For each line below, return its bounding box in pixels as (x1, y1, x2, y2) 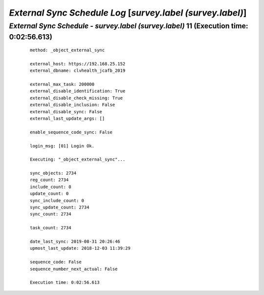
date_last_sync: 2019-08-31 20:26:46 (30, 238, 121, 244)
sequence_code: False (30, 259, 82, 265)
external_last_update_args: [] (30, 115, 105, 121)
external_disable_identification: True (30, 88, 126, 94)
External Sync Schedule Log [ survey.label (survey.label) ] (9, 7, 247, 18)
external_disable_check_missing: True (30, 95, 123, 101)
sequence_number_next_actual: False (30, 266, 118, 272)
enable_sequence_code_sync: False (30, 129, 112, 135)
